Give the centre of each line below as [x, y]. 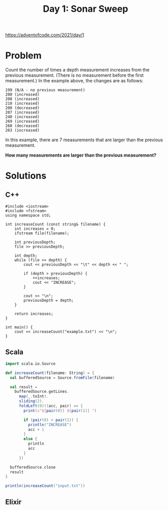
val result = [24, 387]
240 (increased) [22, 117]
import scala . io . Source [31, 364]
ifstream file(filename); [42, 233]
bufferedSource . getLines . [42, 392]
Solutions [26, 176]
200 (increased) [22, 95]
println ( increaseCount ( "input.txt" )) [45, 486]
